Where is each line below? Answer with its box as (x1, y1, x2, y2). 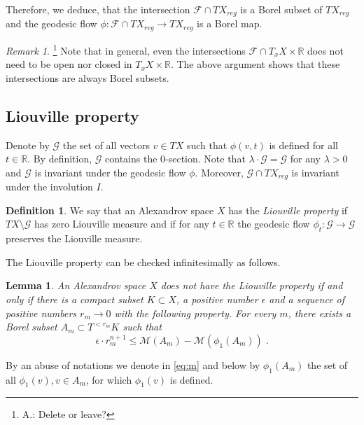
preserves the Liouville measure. (6, 231, 143, 246)
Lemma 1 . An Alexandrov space (6, 278, 146, 293)
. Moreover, (195, 165, 244, 179)
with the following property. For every (114, 305, 276, 320)
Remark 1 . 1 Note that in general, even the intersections (6, 41, 246, 57)
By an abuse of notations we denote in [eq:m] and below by (6, 357, 260, 372)
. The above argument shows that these (170, 57, 340, 71)
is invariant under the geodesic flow (34, 165, 186, 179)
